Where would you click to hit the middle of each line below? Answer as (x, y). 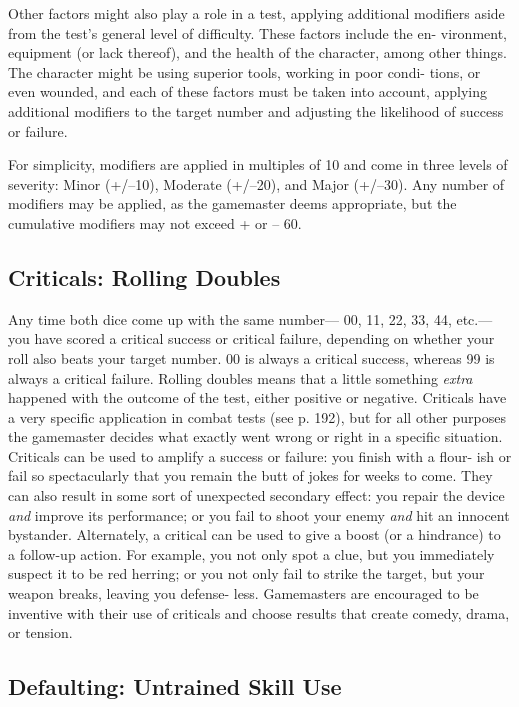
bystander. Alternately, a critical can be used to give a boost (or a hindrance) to (254, 534)
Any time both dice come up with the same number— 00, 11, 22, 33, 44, (230, 318)
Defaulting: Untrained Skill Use (175, 686)
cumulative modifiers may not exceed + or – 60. (155, 222)
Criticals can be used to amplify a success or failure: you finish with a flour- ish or (260, 455)
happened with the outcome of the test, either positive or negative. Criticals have (257, 397)
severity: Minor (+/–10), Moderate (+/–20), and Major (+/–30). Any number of (256, 183)
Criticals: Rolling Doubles (144, 276)
